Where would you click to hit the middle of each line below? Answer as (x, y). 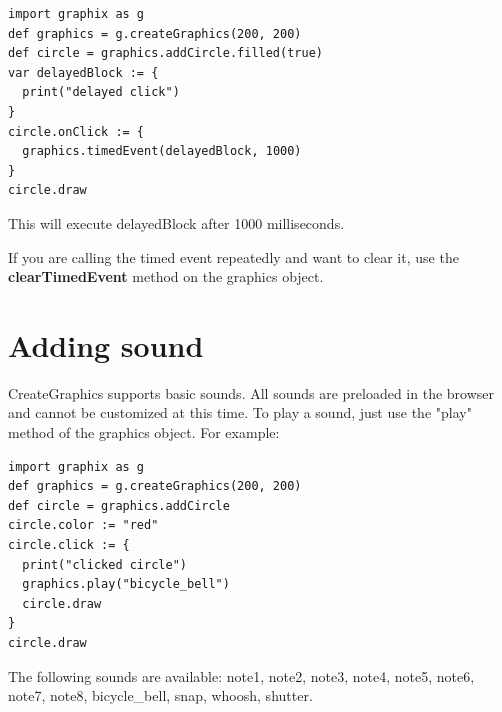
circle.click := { (69, 545)
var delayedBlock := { (83, 72)
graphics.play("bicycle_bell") (126, 584)
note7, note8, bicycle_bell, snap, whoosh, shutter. (160, 695)
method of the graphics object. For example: (144, 432)
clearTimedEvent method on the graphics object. (166, 276)
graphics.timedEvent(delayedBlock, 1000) (162, 151)
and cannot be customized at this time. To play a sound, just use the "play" (240, 412)
